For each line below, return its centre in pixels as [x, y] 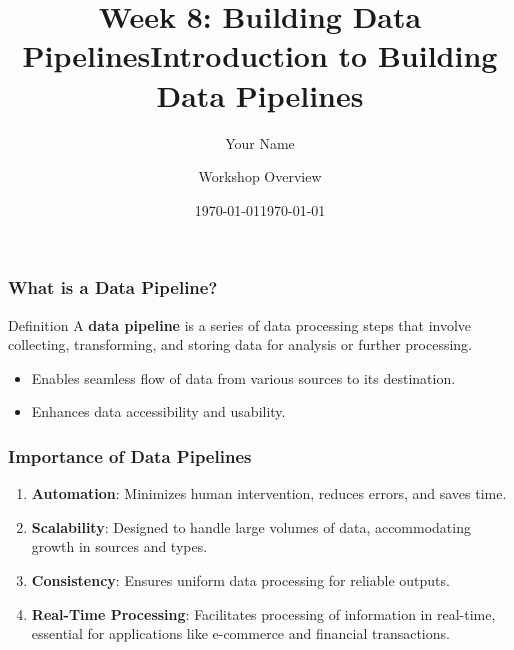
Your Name [260, 142]
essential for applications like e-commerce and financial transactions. [240, 633]
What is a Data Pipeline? [113, 287]
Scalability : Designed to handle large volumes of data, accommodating [251, 526]
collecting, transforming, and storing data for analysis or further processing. [240, 344]
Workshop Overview [260, 176]
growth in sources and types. [119, 546]
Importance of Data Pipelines [130, 455]
